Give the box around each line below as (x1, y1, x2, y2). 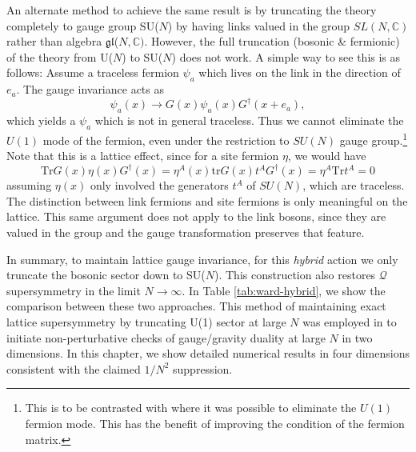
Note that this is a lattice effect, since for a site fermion (6, 147, 279, 164)
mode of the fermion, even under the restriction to (42, 131, 290, 148)
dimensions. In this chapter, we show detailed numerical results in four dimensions (6, 345, 410, 362)
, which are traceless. (302, 177, 405, 194)
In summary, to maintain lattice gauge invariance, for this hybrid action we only (6, 250, 398, 267)
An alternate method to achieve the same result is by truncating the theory (6, 2, 377, 18)
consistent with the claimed (6, 360, 141, 377)
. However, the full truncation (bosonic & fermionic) (144, 33, 400, 50)
